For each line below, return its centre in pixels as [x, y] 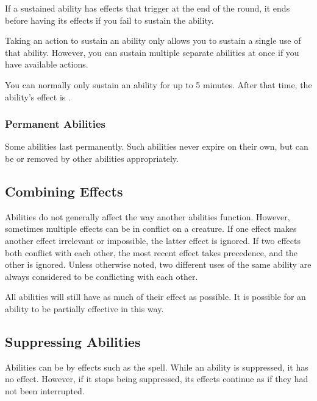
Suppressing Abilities [73, 341]
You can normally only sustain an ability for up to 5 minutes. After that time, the [158, 84]
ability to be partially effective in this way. [84, 308]
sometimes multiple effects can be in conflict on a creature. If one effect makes [151, 228]
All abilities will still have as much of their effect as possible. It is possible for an [155, 297]
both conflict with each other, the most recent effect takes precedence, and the [151, 252]
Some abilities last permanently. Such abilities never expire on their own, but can [157, 146]
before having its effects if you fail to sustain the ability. [109, 20]
